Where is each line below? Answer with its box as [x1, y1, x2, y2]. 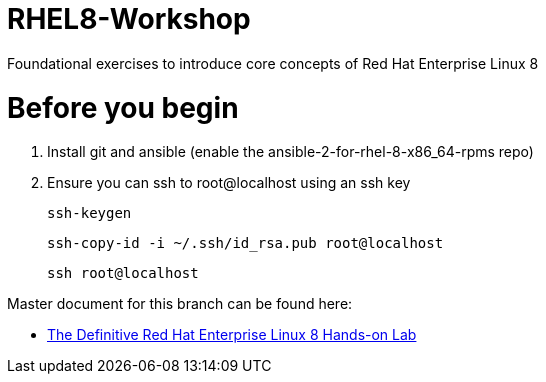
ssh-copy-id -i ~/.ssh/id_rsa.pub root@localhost [47, 235, 444, 252]
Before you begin [7, 90, 239, 125]
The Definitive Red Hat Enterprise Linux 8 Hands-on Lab [47, 326, 417, 344]
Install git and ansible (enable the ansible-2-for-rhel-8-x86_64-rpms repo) [47, 143, 534, 161]
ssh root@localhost [47, 265, 199, 282]
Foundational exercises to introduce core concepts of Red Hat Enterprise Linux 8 [7, 54, 539, 72]
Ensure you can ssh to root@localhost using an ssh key [47, 174, 411, 192]
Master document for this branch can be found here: [7, 295, 353, 313]
